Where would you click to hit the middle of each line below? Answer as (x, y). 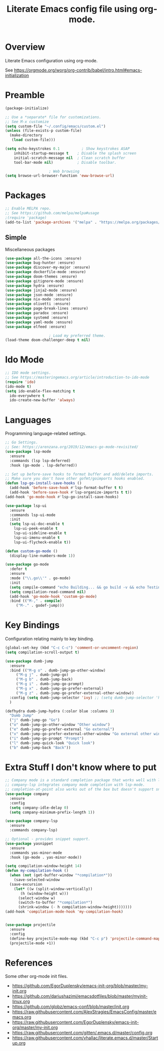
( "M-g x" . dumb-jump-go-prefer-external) (60, 689)
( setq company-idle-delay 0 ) (39, 808)
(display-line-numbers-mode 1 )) (42, 556)
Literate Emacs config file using (72, 9)
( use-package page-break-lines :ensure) (47, 308)
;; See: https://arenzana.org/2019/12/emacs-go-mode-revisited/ (72, 447)
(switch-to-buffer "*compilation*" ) (55, 903)
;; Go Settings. (21, 442)
